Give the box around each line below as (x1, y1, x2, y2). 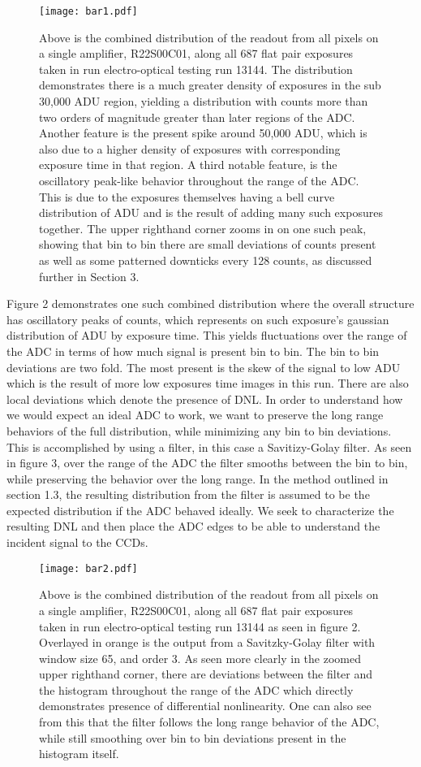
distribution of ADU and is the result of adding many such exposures (39, 204, 383, 221)
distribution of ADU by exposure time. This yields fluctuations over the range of (6, 327, 407, 344)
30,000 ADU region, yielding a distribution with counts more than (39, 93, 368, 110)
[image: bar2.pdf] (39, 562, 138, 574)
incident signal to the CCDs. (6, 534, 148, 551)
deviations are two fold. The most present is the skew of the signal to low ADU (6, 358, 401, 375)
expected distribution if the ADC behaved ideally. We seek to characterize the (6, 501, 394, 518)
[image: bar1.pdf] (39, 6, 138, 17)
